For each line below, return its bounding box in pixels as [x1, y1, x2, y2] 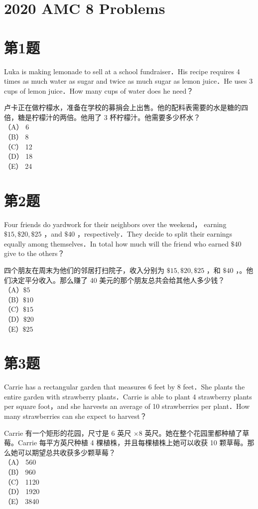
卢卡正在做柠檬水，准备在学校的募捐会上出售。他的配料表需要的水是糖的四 [4, 102, 248, 113]
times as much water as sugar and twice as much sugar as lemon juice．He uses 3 [4, 76, 253, 86]
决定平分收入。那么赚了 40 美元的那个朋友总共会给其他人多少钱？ [10, 274, 225, 285]
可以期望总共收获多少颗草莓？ [17, 447, 116, 457]
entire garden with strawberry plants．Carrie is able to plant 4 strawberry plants [4, 391, 252, 401]
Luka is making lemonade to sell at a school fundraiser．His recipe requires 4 [4, 66, 240, 76]
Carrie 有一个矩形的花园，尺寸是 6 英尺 [4, 427, 131, 438]
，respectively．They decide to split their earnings [77, 229, 233, 239]
